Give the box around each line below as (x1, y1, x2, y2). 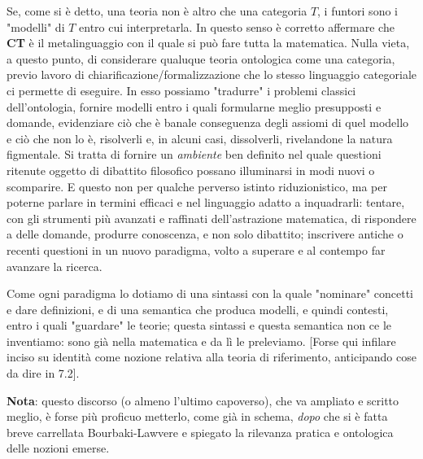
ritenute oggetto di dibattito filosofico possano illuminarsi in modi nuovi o (7, 161, 375, 178)
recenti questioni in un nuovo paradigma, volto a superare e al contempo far (7, 241, 386, 258)
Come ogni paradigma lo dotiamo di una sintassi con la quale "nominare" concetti (7, 285, 413, 302)
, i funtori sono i (317, 2, 398, 19)
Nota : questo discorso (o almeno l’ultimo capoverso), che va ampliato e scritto (7, 391, 399, 409)
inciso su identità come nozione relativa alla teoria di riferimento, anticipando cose (7, 348, 416, 365)
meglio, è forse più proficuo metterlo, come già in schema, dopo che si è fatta (7, 408, 388, 425)
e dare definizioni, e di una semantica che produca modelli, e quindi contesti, (7, 300, 389, 317)
